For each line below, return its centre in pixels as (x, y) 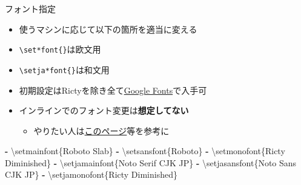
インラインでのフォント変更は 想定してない (104, 110)
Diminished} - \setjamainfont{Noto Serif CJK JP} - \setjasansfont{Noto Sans (151, 162)
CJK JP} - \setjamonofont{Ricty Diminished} (91, 174)
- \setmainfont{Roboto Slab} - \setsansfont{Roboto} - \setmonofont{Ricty (145, 151)
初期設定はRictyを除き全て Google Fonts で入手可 (113, 90)
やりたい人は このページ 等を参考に (101, 130)
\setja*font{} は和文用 (64, 69)
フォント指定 (30, 8)
